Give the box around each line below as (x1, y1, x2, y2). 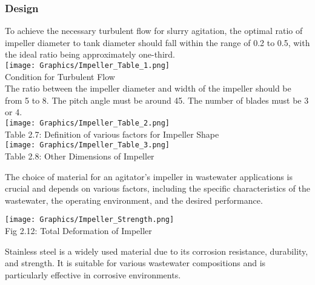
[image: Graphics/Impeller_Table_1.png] (5, 61, 170, 70)
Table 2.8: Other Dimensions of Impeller (5, 149, 154, 162)
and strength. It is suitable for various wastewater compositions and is (5, 256, 266, 269)
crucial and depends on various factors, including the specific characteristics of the (5, 182, 310, 195)
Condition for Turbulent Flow (5, 70, 115, 82)
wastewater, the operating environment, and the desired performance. (5, 193, 263, 206)
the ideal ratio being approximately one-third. (5, 48, 175, 61)
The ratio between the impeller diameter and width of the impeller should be (5, 82, 291, 95)
